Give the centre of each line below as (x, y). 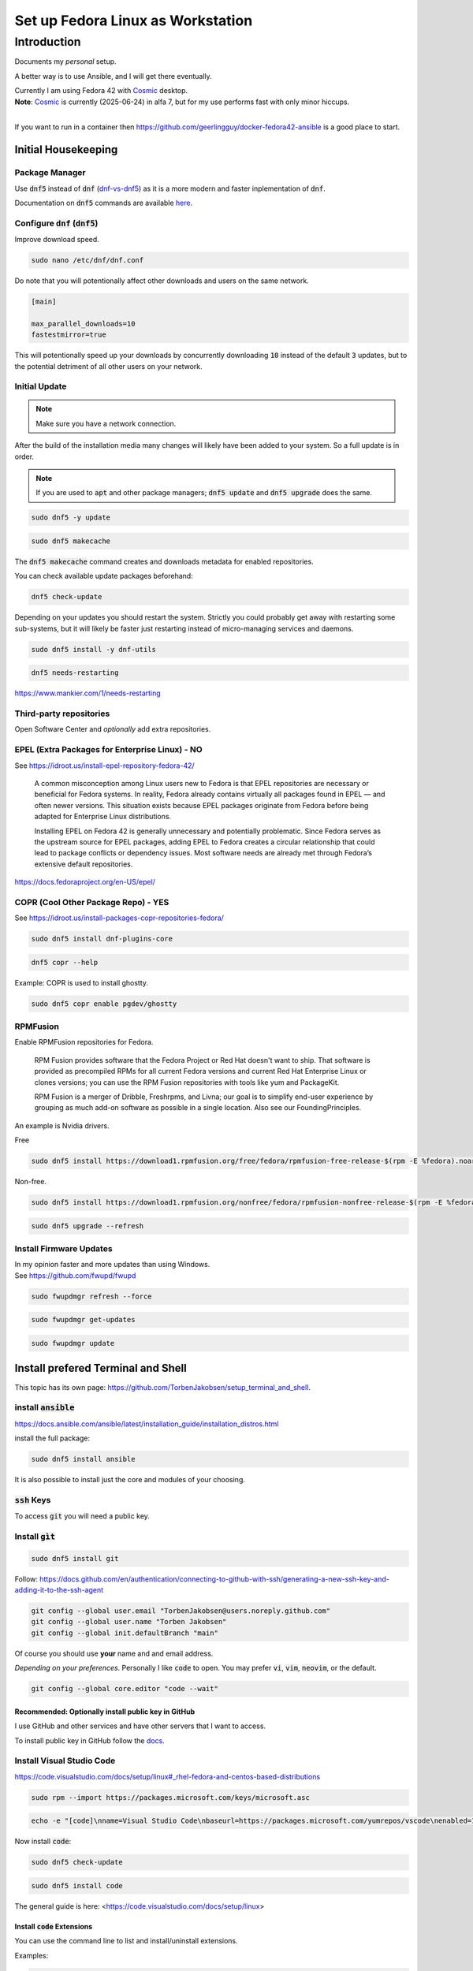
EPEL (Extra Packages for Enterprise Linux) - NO (108, 750)
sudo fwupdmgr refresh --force (92, 1296)
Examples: (32, 1955)
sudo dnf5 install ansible (83, 1459)
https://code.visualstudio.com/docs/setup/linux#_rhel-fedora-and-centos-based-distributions (168, 1776)
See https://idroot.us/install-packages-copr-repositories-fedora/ (119, 918)
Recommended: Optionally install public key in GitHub (105, 1712)
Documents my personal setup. (66, 61)
